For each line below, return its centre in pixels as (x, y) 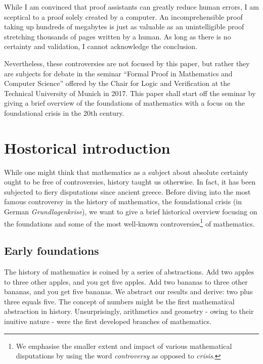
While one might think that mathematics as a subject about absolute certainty (126, 172)
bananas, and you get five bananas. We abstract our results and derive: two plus (128, 291)
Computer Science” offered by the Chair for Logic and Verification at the (117, 83)
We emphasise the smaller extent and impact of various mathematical (124, 346)
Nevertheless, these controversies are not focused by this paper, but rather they (127, 63)
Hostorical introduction (87, 147)
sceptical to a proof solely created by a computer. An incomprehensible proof (123, 16)
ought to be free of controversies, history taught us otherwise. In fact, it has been (130, 182)
